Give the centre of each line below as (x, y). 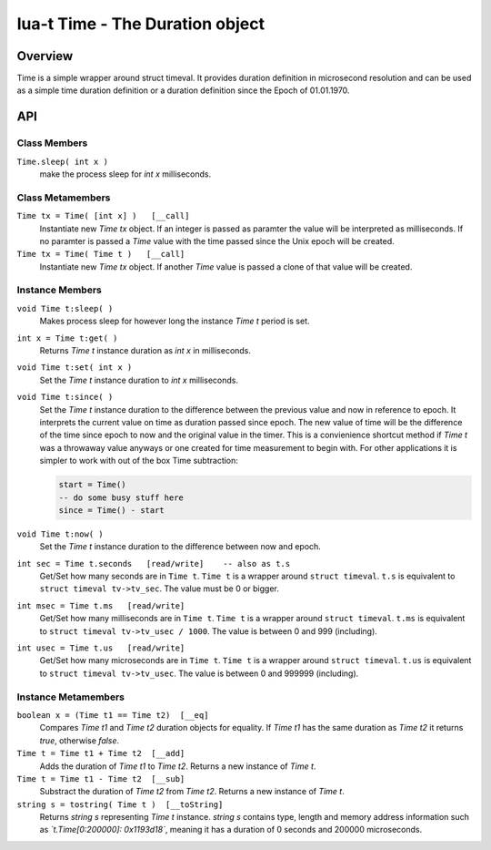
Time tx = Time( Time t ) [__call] (101, 254)
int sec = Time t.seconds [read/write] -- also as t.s (154, 563)
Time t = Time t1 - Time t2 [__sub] (101, 778)
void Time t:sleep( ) (65, 308)
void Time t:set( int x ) (75, 368)
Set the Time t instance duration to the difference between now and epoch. (180, 547)
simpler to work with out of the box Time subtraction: (139, 461)
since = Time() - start (112, 510)
